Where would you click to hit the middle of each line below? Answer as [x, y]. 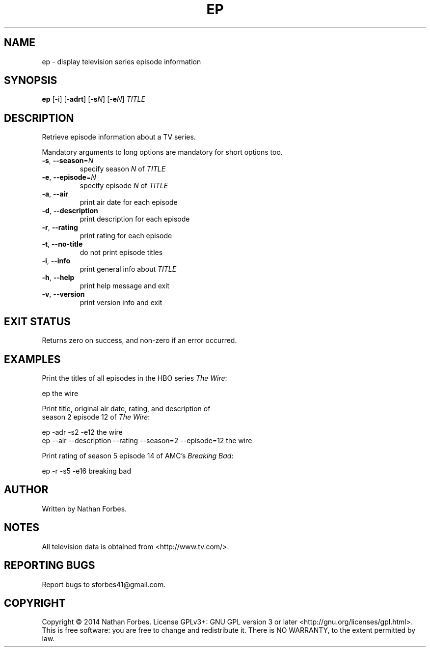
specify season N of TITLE [123, 169]
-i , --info [56, 261]
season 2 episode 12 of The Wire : [96, 417]
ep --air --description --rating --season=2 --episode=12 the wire [147, 440]
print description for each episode [135, 219]
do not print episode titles [121, 253]
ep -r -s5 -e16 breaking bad [87, 471]
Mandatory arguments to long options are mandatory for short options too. [162, 152]
